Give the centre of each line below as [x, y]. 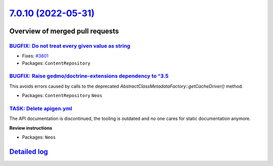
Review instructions [31, 128]
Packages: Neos [39, 137]
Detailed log [29, 152]
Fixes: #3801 [35, 56]
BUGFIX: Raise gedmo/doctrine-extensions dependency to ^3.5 [89, 76]
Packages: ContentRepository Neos [62, 96]
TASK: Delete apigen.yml [41, 109]
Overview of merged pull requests [64, 31]
